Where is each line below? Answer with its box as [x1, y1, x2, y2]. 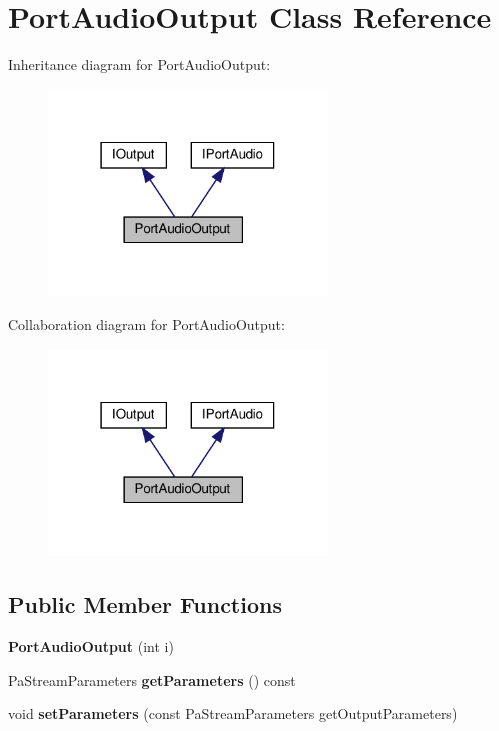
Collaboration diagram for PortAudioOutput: [8, 314, 285, 335]
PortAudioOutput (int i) [8, 636, 174, 657]
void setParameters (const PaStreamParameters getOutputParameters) [8, 703, 458, 724]
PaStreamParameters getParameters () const [8, 669, 296, 690]
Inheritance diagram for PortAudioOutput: [8, 54, 271, 75]
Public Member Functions [8, 589, 282, 620]
